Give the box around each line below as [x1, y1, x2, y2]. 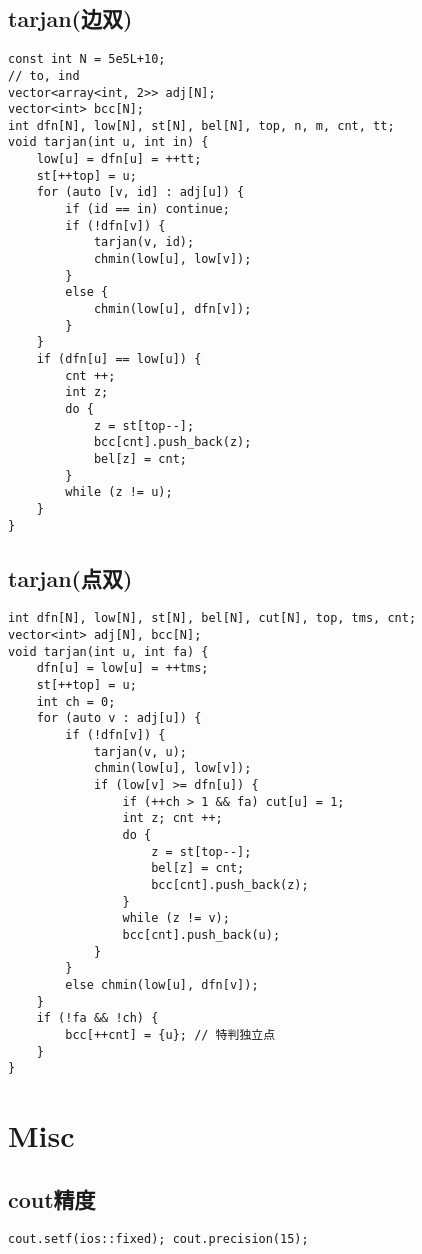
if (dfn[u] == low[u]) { [36, 352, 202, 367]
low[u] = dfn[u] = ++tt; [36, 152, 202, 167]
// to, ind [8, 68, 80, 83]
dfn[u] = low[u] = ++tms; [36, 661, 209, 676]
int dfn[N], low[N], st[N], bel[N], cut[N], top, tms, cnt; [8, 611, 417, 626]
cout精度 [8, 1183, 96, 1214]
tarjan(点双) [8, 562, 133, 593]
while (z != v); [122, 911, 230, 926]
